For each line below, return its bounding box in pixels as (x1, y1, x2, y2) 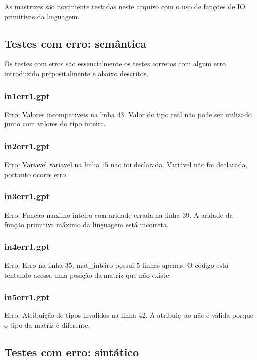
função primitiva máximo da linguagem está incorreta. (4, 219, 169, 230)
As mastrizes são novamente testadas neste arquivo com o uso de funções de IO (4, 1, 245, 11)
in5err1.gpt (4, 291, 50, 303)
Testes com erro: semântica (4, 35, 146, 51)
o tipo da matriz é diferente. (4, 320, 90, 330)
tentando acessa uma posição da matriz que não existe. (4, 269, 171, 280)
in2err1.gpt (4, 139, 50, 152)
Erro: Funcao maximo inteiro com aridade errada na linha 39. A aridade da (4, 209, 233, 220)
